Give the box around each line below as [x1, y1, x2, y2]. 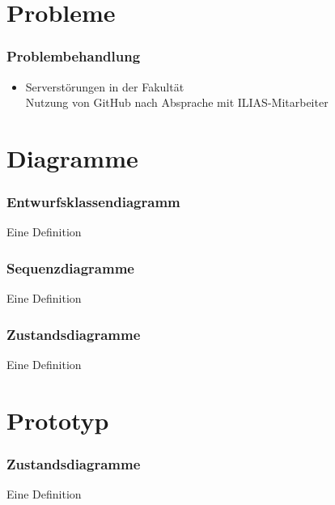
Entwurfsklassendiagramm [6, 192, 180, 212]
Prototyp [6, 403, 109, 436]
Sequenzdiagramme [6, 257, 134, 278]
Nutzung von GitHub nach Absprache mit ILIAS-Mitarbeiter [25, 94, 329, 111]
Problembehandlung [6, 46, 141, 66]
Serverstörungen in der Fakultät [25, 78, 184, 95]
